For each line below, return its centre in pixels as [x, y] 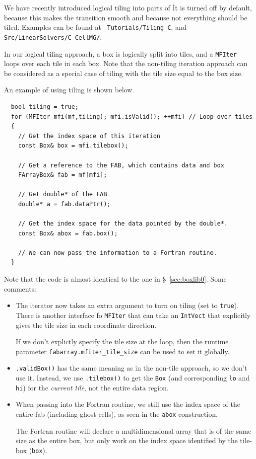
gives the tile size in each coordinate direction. [86, 325]
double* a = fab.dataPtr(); [64, 204]
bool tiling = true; [45, 107]
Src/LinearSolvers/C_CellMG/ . [53, 37]
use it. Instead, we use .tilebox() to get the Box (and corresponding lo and [133, 378]
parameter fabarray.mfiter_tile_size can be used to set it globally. [123, 351]
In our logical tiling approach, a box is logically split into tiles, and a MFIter [121, 53]
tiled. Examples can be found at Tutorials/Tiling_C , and [95, 27]
